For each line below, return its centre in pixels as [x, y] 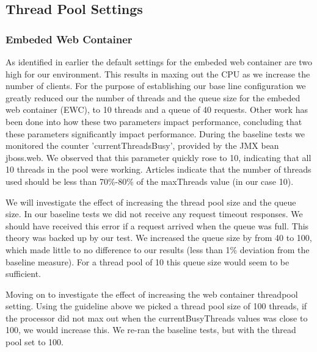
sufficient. [24, 274]
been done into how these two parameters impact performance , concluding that [154, 121]
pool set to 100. [35, 342]
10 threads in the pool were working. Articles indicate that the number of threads [158, 169]
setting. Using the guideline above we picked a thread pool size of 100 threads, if [156, 306]
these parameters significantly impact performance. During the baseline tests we [155, 133]
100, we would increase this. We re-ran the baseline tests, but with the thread [151, 330]
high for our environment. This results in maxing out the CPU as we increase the [158, 74]
